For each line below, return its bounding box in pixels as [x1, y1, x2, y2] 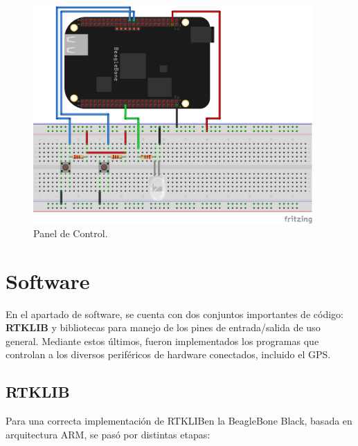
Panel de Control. [33, 225, 108, 240]
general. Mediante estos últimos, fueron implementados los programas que [6, 333, 319, 348]
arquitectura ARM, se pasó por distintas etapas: [6, 427, 211, 441]
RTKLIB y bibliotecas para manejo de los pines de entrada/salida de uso [6, 320, 321, 335]
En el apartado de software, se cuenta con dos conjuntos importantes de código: [6, 306, 343, 321]
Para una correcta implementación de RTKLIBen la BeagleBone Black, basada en [6, 414, 352, 428]
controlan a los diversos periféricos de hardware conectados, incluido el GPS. [6, 347, 331, 362]
